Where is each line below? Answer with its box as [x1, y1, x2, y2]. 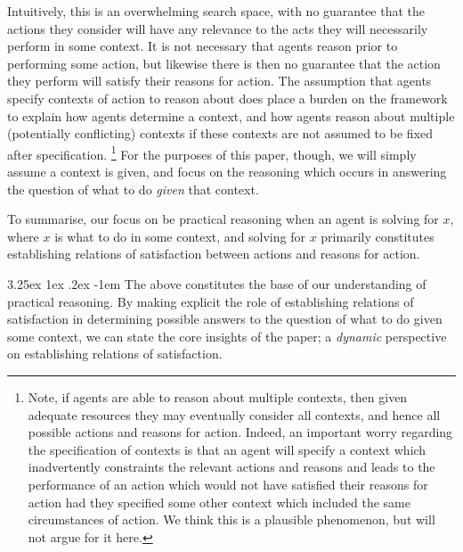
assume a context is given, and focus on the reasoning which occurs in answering [7, 162, 447, 180]
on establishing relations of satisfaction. [7, 344, 223, 363]
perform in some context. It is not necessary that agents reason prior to [7, 37, 398, 55]
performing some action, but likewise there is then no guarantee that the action [7, 54, 441, 72]
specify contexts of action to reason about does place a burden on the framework [7, 88, 448, 107]
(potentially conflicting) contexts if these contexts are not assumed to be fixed [7, 124, 433, 143]
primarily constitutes [321, 227, 435, 245]
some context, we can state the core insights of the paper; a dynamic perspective [7, 326, 447, 345]
